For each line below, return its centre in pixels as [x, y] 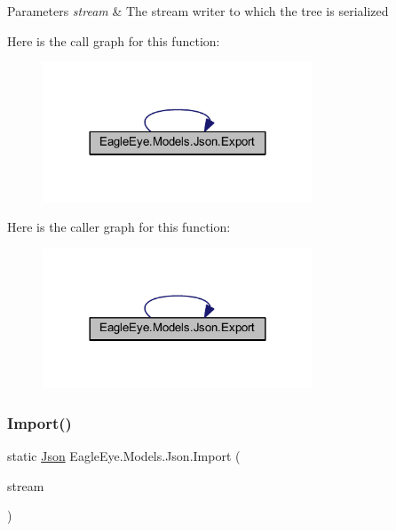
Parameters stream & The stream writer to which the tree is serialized [198, 11]
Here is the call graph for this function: [114, 40]
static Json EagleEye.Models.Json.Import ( [124, 456]
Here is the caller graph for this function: [119, 227]
